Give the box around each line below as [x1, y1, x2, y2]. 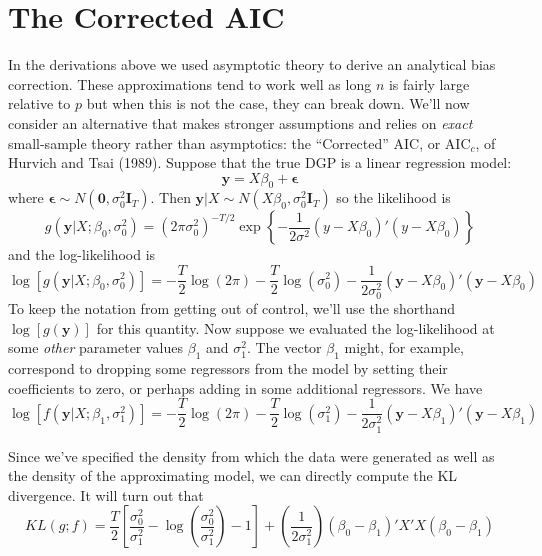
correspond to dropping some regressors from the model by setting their [8, 358, 448, 379]
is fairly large [388, 73, 470, 94]
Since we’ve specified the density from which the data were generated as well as [8, 445, 495, 466]
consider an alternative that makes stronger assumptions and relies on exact [8, 112, 473, 133]
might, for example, [344, 337, 464, 358]
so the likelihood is [336, 187, 451, 208]
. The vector [246, 337, 322, 358]
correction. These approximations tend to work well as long [8, 73, 372, 94]
